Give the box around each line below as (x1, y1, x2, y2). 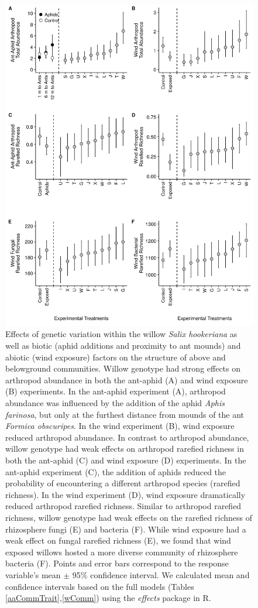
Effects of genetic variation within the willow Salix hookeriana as (5, 328, 238, 340)
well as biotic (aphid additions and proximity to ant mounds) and (5, 339, 241, 352)
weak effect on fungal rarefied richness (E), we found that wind (5, 534, 231, 547)
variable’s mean (5, 568, 61, 580)
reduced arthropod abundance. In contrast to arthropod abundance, (5, 431, 249, 443)
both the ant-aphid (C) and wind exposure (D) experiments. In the (5, 454, 246, 466)
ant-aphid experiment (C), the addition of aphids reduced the (5, 465, 226, 478)
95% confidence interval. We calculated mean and (72, 568, 250, 580)
